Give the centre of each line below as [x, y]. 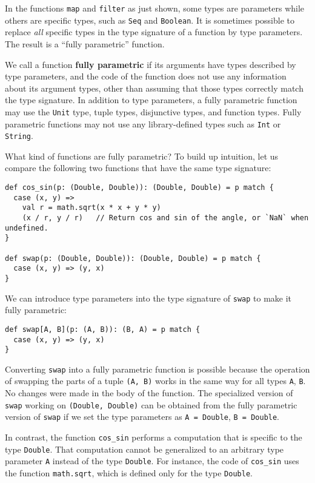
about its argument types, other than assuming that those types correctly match [154, 88]
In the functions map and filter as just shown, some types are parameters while [155, 8]
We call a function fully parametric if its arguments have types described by [151, 64]
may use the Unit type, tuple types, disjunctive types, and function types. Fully [153, 111]
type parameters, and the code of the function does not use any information [146, 76]
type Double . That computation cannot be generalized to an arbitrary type [144, 449]
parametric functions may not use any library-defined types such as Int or [143, 123]
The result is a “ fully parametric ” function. [85, 43]
